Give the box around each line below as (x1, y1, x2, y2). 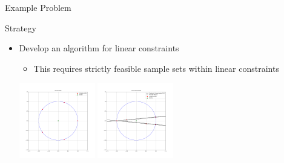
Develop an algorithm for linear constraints (19, 42, 179, 54)
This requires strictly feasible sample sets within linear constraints (33, 62, 279, 74)
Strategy (5, 21, 36, 34)
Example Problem (5, 1, 71, 13)
